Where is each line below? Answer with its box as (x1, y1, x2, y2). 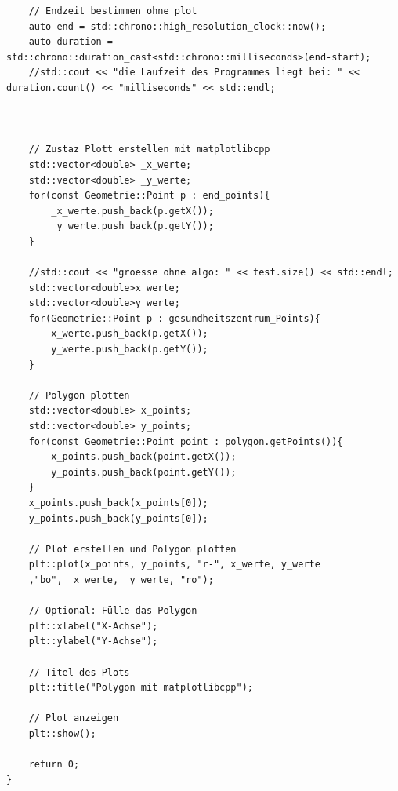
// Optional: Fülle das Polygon (28, 605, 197, 617)
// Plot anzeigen (28, 713, 119, 724)
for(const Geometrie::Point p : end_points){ (28, 190, 270, 202)
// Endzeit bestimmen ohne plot (28, 5, 197, 16)
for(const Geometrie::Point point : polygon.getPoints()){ (28, 436, 343, 447)
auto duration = (28, 36, 114, 48)
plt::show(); (28, 727, 96, 739)
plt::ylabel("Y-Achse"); (28, 636, 158, 647)
